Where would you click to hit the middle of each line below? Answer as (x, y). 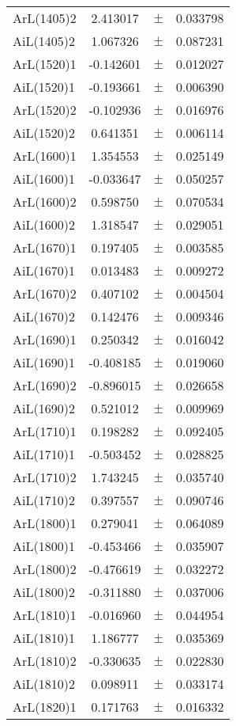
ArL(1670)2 (45, 293)
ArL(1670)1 (45, 247)
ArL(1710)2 (45, 477)
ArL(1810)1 (45, 615)
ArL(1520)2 (45, 110)
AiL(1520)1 (44, 87)
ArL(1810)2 (45, 661)
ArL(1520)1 (45, 64)
